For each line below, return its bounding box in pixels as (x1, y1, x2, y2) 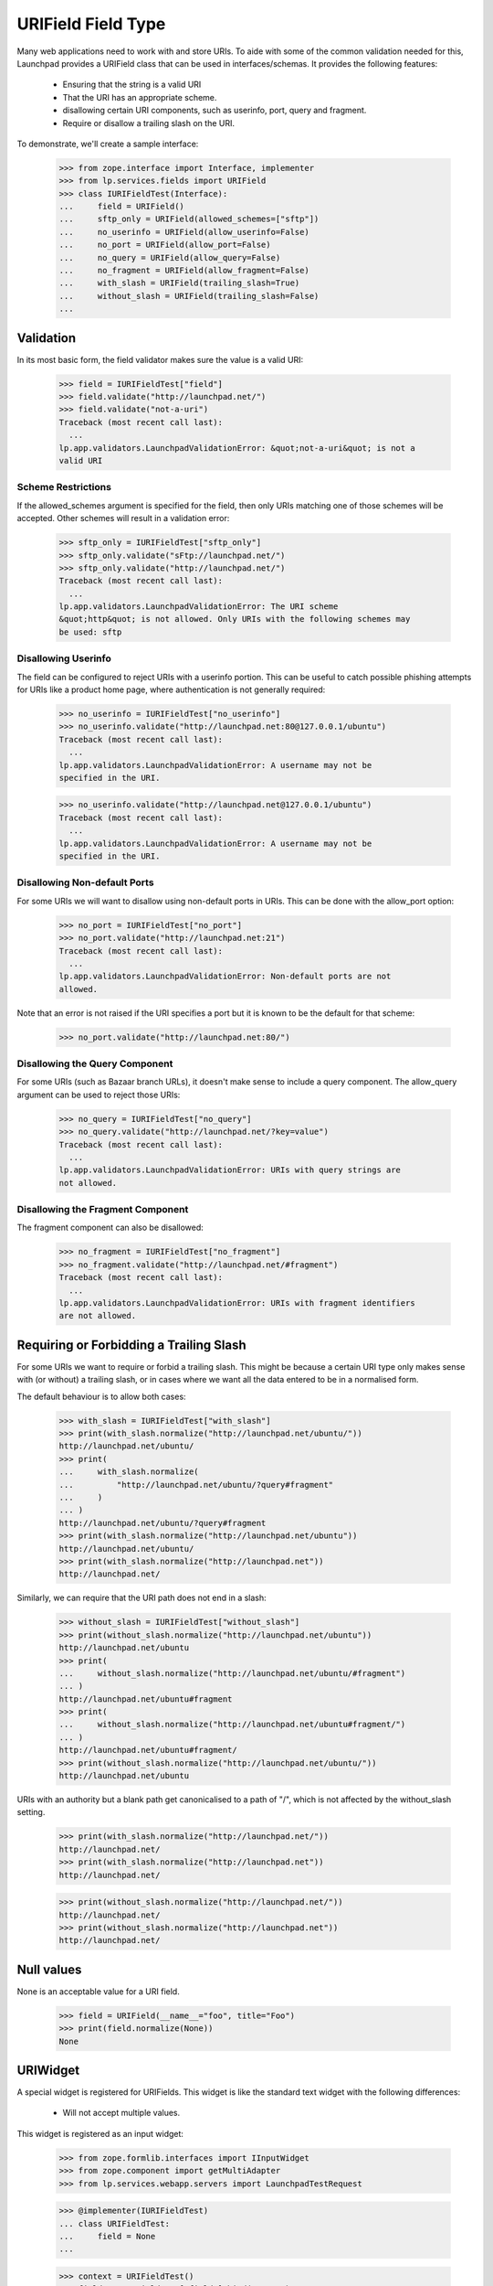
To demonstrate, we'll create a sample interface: (16, 138, 199, 149)
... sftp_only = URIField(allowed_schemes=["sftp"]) (58, 214, 320, 224)
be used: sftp (58, 626, 122, 637)
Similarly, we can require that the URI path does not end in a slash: (16, 1592, 267, 1604)
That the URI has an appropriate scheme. (62, 91, 217, 102)
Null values (16, 1961, 82, 1977)
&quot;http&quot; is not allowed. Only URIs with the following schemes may (58, 614, 411, 625)
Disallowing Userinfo (16, 652, 111, 665)
